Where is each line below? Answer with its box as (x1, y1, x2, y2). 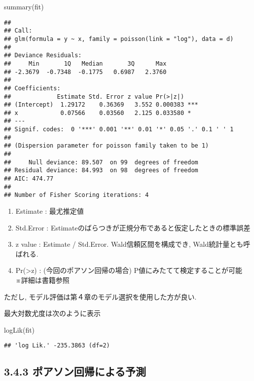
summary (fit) (4, 1, 44, 11)
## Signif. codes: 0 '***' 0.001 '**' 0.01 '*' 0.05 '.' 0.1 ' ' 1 (4, 126, 234, 133)
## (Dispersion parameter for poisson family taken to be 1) (4, 142, 209, 150)
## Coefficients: (4, 84, 61, 92)
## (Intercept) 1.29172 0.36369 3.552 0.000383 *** (4, 101, 198, 109)
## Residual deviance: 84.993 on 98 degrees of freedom (4, 167, 198, 174)
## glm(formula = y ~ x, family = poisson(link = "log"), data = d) (4, 35, 234, 42)
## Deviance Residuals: (4, 52, 82, 59)
